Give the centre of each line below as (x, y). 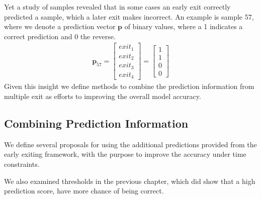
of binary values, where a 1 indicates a (184, 26)
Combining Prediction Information (96, 123)
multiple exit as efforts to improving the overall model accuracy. (103, 96)
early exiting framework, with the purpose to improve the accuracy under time (125, 154)
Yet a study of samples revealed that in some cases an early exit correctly (117, 7)
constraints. (22, 164)
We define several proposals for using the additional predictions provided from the (130, 144)
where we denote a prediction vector (60, 26)
